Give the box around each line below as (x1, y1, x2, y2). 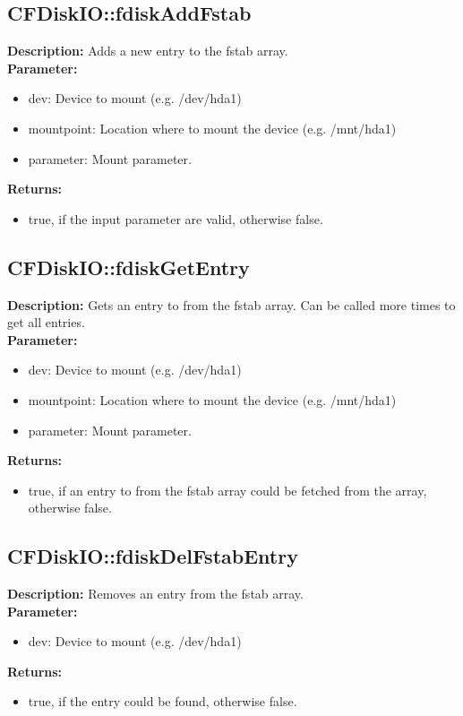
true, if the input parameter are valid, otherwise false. (28, 209, 323, 228)
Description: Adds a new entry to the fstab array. (7, 41, 288, 60)
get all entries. (7, 313, 85, 332)
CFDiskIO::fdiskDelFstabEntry (7, 542, 298, 570)
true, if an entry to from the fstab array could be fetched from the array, (28, 480, 427, 499)
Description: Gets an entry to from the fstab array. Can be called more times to (7, 295, 456, 314)
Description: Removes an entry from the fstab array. (7, 584, 304, 603)
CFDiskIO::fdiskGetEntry (7, 253, 250, 280)
